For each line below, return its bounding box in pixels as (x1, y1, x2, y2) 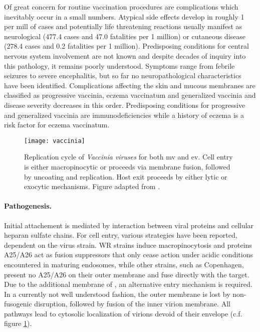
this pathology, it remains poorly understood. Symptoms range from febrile (4, 60, 235, 71)
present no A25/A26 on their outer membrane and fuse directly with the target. (4, 269, 249, 279)
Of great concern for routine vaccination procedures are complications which (4, 2, 238, 12)
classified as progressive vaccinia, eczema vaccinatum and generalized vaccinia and (4, 90, 256, 100)
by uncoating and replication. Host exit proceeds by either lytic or (24, 171, 227, 182)
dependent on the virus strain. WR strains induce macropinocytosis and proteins (4, 239, 252, 250)
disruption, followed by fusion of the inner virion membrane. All (34, 298, 230, 309)
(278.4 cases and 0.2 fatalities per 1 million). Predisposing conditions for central (4, 41, 249, 51)
